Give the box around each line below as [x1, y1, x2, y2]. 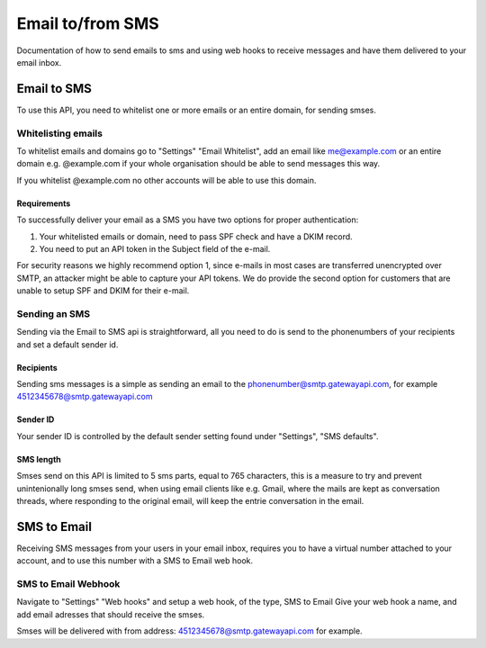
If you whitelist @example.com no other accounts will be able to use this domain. [16, 175, 317, 185]
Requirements [16, 198, 71, 209]
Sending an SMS [16, 307, 91, 319]
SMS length [16, 454, 62, 464]
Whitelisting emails [16, 127, 103, 139]
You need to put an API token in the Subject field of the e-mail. [39, 243, 271, 254]
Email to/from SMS [16, 13, 159, 33]
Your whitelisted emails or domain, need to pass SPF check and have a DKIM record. [39, 230, 353, 242]
